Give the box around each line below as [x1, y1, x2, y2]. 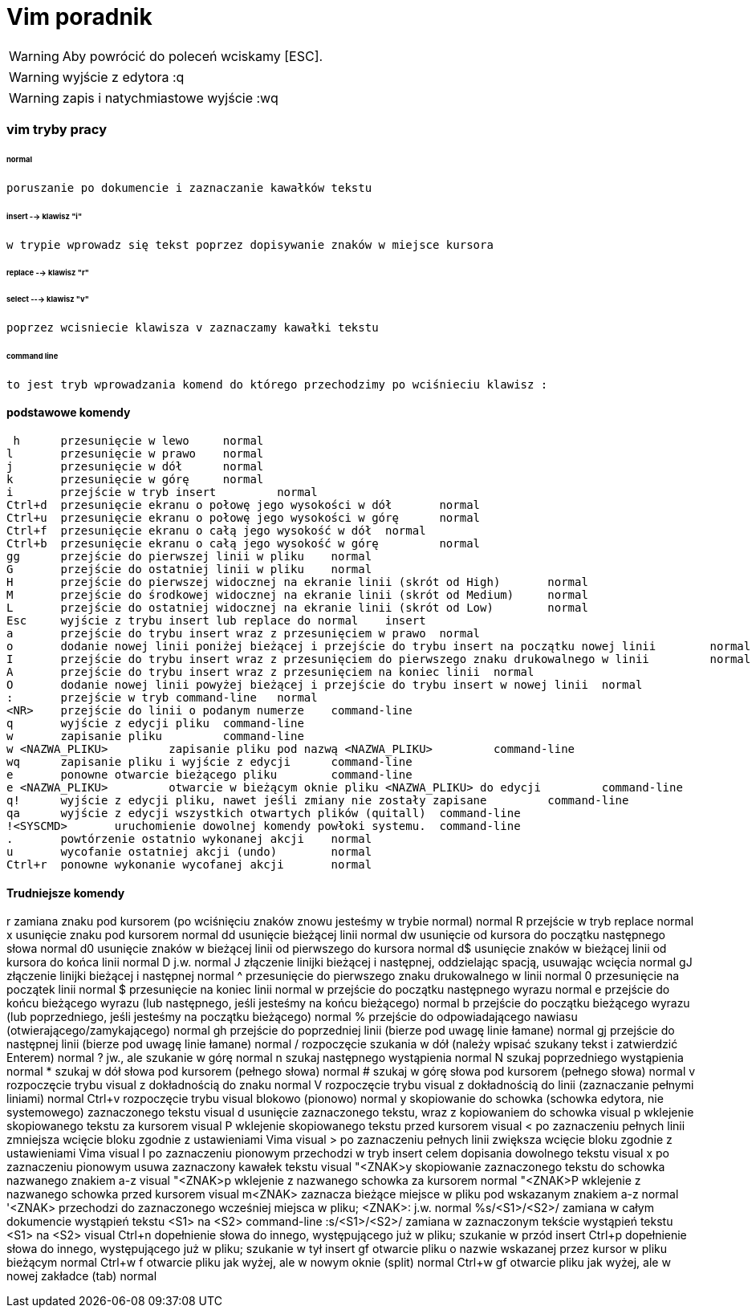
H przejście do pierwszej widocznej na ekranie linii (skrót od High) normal [6, 575, 588, 588]
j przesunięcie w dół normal [6, 459, 264, 473]
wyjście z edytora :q [62, 68, 185, 85]
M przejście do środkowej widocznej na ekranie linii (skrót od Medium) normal [6, 588, 588, 601]
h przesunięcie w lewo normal [13, 433, 264, 447]
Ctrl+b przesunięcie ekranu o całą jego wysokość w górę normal [6, 536, 481, 550]
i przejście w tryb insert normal [6, 485, 318, 498]
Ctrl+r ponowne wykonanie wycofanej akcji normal [6, 857, 372, 871]
